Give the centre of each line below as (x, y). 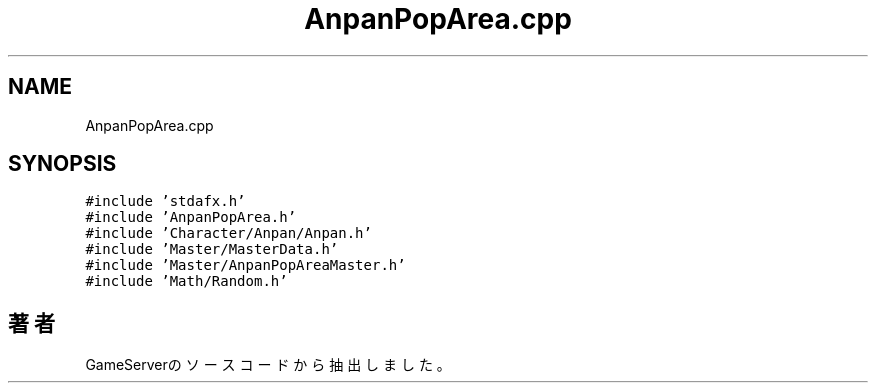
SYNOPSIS (62, 164)
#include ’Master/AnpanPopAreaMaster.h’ (245, 265)
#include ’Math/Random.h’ (186, 281)
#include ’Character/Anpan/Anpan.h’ (228, 233)
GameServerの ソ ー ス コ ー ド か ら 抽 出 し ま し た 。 (268, 365)
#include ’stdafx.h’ (165, 201)
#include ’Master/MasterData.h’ (212, 249)
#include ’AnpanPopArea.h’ (191, 217)
